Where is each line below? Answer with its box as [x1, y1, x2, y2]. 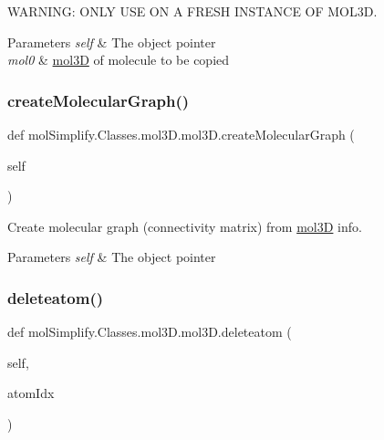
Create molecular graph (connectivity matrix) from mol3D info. [7, 216, 362, 236]
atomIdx [7, 383, 55, 403]
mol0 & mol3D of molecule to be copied [7, 50, 230, 69]
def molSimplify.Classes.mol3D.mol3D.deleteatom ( [7, 322, 292, 341]
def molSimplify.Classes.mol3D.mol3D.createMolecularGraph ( [7, 125, 355, 143]
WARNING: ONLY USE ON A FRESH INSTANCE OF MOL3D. [7, 2, 378, 20]
